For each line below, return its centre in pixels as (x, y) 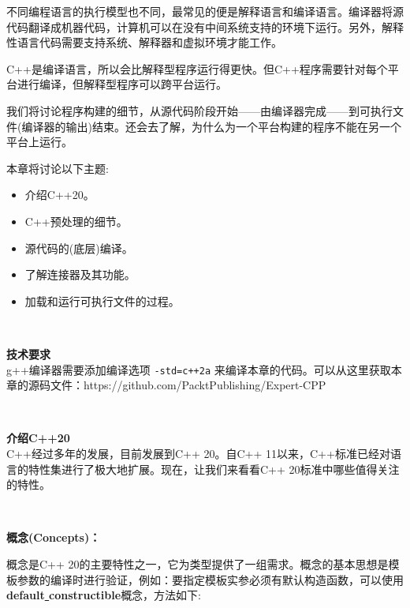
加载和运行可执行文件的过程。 (102, 300)
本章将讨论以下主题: (58, 168)
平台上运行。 (39, 142)
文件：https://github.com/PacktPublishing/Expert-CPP (188, 385)
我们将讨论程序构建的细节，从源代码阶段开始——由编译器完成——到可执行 (199, 110)
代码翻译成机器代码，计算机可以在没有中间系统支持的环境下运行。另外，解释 (205, 26)
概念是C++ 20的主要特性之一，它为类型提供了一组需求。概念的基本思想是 (198, 563)
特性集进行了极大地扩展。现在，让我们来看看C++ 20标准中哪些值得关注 (214, 469)
